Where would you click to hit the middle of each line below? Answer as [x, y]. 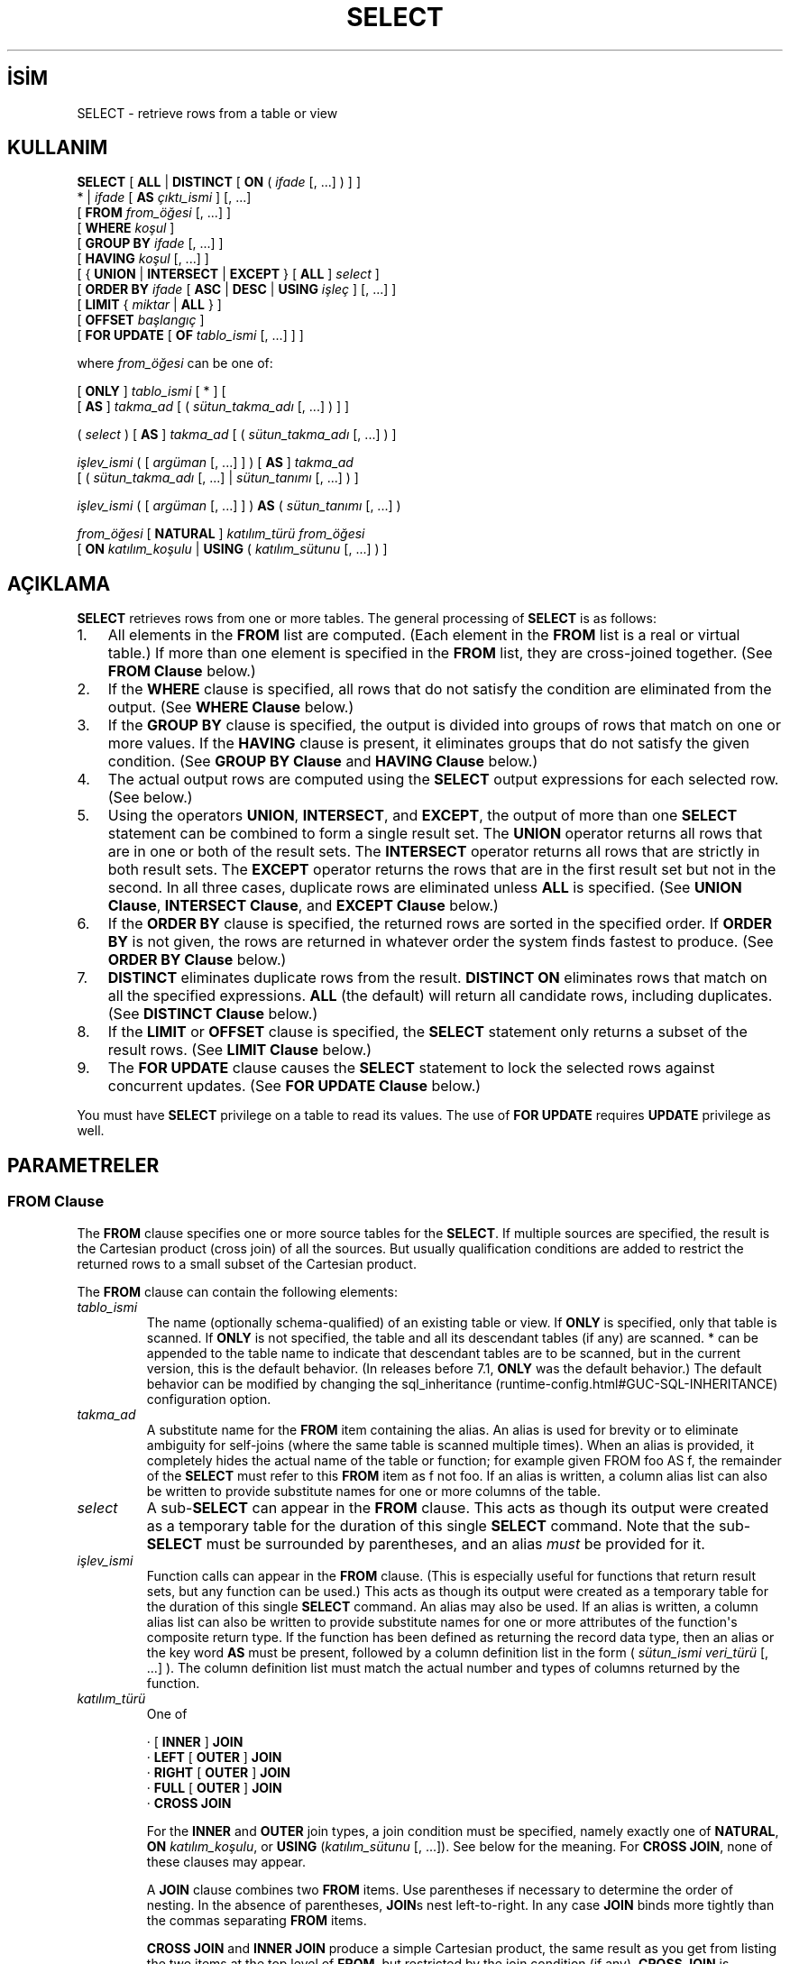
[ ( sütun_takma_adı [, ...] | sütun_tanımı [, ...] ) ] [218, 478]
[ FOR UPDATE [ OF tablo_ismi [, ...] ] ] [190, 335]
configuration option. [209, 1399]
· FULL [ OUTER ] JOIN [214, 1787]
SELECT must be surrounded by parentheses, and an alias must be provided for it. [426, 1543]
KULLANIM [58, 148]
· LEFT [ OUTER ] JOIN [214, 1757]
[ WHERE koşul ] [126, 228]
